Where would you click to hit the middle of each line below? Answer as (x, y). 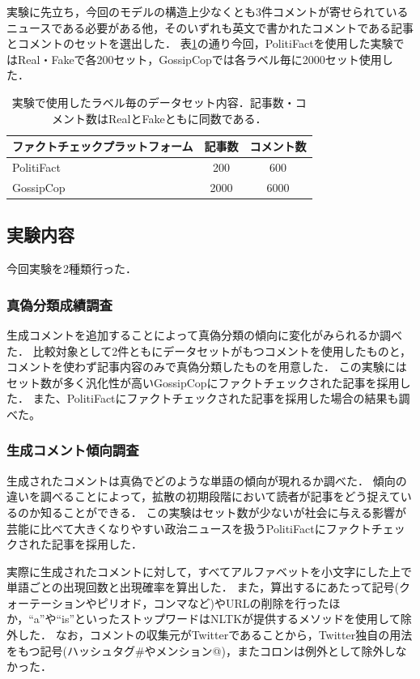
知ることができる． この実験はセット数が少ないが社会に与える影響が (223, 512)
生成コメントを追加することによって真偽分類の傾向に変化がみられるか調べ (204, 334)
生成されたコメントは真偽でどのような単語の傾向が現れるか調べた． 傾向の (207, 480)
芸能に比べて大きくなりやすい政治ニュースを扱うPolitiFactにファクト (189, 528)
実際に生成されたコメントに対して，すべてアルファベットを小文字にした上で (209, 571)
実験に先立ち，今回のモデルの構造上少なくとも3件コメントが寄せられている (208, 11)
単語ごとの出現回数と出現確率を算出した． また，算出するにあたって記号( (203, 587)
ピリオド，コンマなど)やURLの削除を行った (213, 602)
